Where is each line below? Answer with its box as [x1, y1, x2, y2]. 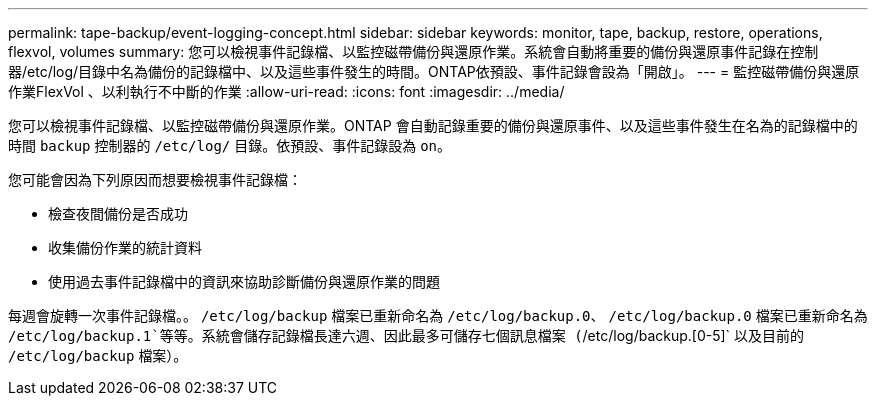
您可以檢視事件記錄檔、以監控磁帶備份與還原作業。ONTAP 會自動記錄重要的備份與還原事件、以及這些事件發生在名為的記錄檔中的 [8, 117, 858, 134]
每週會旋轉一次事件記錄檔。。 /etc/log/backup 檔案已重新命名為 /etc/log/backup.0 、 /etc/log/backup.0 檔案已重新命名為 [8, 307, 868, 324]
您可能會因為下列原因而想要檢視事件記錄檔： [8, 171, 302, 188]
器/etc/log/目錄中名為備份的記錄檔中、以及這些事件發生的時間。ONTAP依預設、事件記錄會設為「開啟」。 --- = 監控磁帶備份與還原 [8, 63, 860, 80]
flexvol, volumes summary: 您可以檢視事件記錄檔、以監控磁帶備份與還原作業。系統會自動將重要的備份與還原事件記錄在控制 [8, 43, 819, 60]
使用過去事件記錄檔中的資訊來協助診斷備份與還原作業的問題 [48, 273, 440, 290]
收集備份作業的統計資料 [48, 239, 202, 256]
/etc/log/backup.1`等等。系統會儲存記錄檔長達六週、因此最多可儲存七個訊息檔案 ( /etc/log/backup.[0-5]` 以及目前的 [8, 327, 805, 344]
